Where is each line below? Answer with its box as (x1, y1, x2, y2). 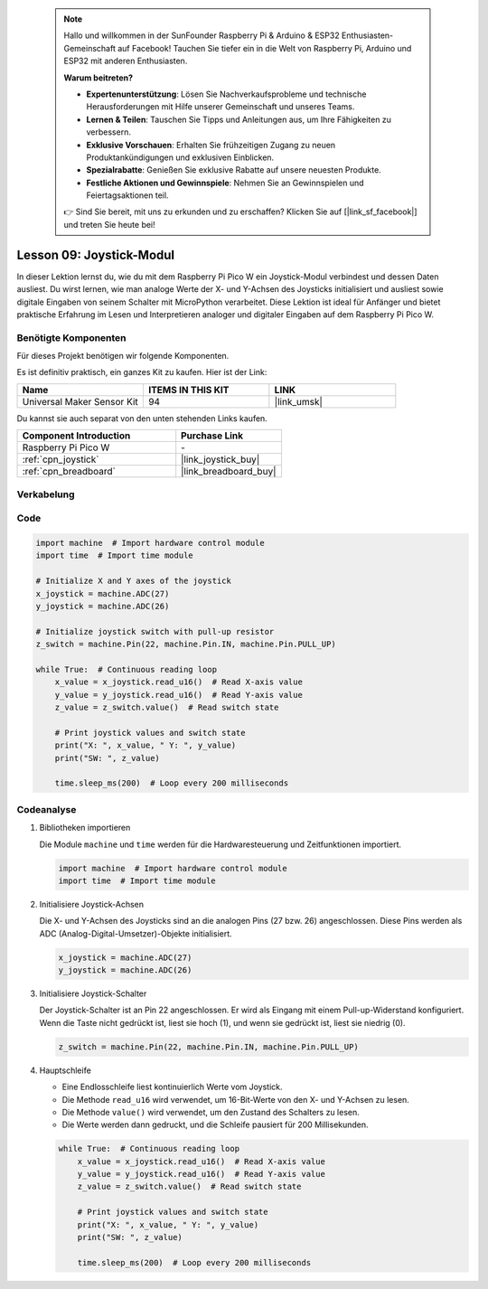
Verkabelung (16, 488, 76, 501)
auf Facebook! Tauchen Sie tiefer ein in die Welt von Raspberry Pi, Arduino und (117, 42, 412, 53)
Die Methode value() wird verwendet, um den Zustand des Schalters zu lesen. (61, 1106, 361, 1117)
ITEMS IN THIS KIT (147, 383, 230, 396)
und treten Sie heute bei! (63, 219, 155, 230)
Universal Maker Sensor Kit (22, 395, 139, 408)
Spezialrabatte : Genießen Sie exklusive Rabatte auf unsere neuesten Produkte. (86, 165, 381, 175)
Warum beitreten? (63, 72, 134, 83)
